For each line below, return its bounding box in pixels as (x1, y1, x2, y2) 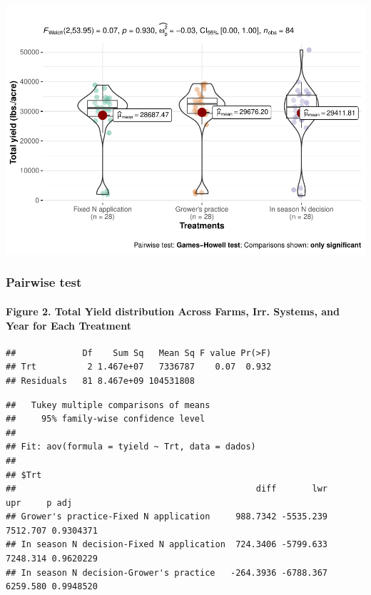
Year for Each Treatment (6, 317, 131, 332)
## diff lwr (6, 484, 328, 494)
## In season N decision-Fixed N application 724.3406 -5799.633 (6, 539, 328, 550)
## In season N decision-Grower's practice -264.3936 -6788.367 (6, 567, 328, 578)
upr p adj (6, 497, 73, 508)
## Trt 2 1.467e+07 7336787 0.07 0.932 (6, 362, 272, 372)
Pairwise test (6, 273, 82, 291)
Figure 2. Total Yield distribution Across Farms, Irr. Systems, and (6, 303, 340, 318)
